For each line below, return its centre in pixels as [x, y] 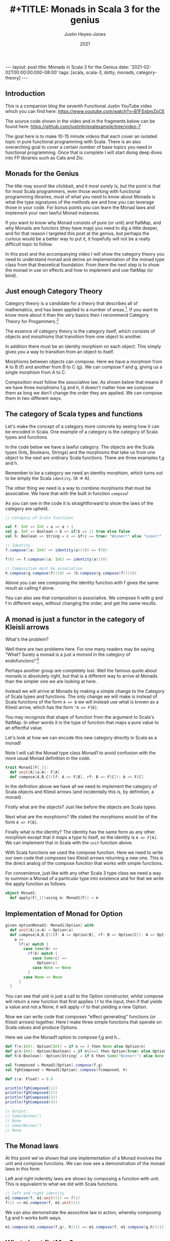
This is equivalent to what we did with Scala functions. [62, 1184]
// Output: [17, 1111]
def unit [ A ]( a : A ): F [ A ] [35, 772]
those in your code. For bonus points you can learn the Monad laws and [80, 207]
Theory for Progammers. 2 [32, 321]
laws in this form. [23, 1169]
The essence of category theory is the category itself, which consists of [80, 331]
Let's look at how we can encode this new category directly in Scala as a [81, 737]
